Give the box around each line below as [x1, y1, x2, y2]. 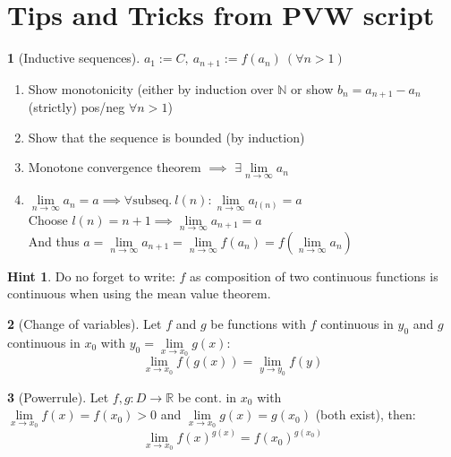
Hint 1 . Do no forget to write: [7, 266, 175, 285]
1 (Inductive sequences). [7, 48, 140, 67]
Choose [28, 210, 68, 228]
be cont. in [177, 387, 237, 406]
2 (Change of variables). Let [7, 315, 162, 333]
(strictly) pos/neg [28, 98, 125, 116]
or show [291, 79, 334, 98]
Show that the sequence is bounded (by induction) [28, 127, 305, 146]
